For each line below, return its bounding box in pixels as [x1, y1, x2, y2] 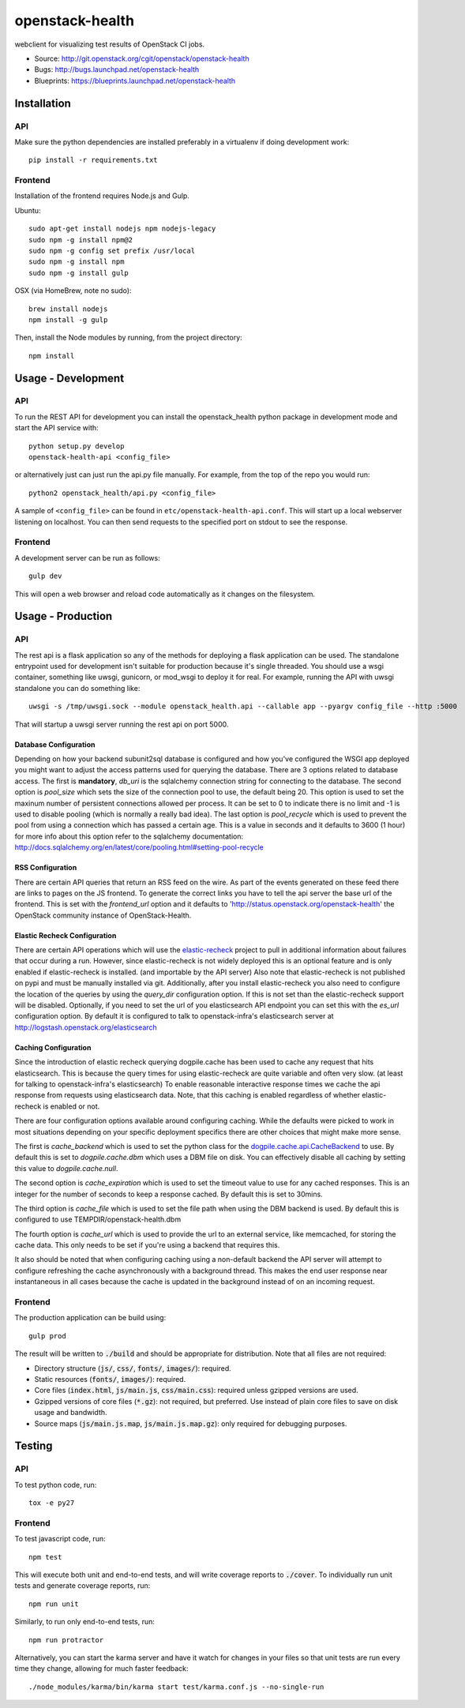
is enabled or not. [43, 1102, 100, 1111]
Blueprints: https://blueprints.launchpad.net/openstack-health [34, 76, 236, 85]
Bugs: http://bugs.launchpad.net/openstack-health [34, 65, 200, 74]
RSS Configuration [14, 863, 77, 873]
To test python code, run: [14, 1480, 97, 1489]
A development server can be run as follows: [14, 553, 161, 562]
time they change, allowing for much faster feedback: [14, 1664, 189, 1673]
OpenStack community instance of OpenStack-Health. [14, 910, 192, 920]
